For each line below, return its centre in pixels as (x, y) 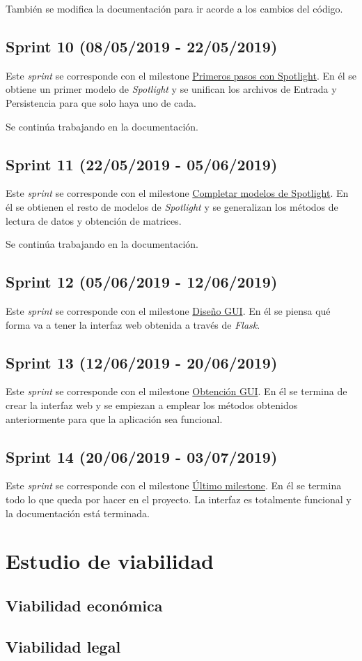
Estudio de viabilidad (110, 561)
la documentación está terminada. (78, 513)
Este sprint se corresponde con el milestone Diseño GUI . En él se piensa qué (168, 310)
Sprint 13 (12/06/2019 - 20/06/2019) (142, 362)
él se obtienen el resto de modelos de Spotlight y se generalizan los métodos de (172, 206)
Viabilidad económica (84, 605)
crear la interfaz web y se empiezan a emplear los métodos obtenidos (152, 404)
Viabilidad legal (63, 646)
